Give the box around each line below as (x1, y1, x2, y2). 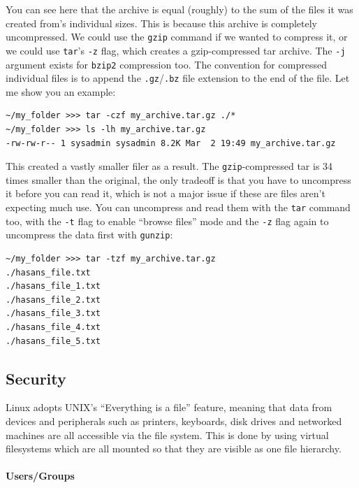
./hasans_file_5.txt (6, 336, 101, 346)
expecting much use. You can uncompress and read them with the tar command (6, 200, 351, 215)
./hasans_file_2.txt (6, 294, 101, 305)
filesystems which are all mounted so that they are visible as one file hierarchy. (6, 441, 342, 456)
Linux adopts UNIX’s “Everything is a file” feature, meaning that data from (6, 400, 332, 415)
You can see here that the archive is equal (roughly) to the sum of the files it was (6, 2, 353, 16)
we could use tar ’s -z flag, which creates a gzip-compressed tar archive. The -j (6, 43, 346, 57)
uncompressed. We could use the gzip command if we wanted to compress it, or (6, 29, 348, 44)
